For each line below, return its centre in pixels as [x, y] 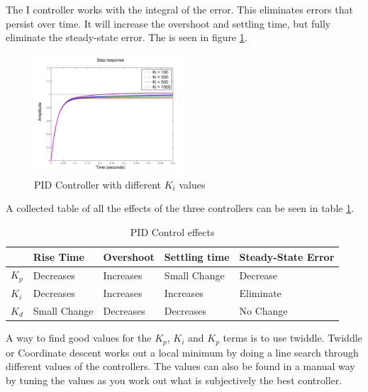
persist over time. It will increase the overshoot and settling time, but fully [168, 23]
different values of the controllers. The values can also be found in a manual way [180, 366]
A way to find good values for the [79, 338]
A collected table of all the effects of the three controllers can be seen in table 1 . [180, 208]
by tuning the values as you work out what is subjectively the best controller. [174, 380]
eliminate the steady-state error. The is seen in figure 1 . [127, 37]
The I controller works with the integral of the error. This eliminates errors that [179, 9]
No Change [263, 310]
